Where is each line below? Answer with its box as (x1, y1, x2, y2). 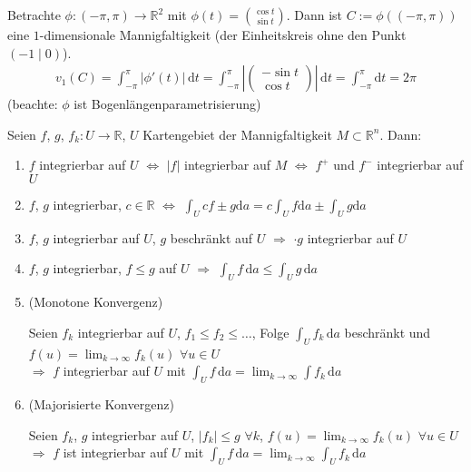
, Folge (251, 322, 289, 341)
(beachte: (7, 94, 58, 113)
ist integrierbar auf (63, 443, 168, 462)
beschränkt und (344, 322, 431, 341)
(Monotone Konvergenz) (28, 292, 163, 311)
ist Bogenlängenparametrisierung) (74, 94, 261, 113)
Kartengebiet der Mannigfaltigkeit (142, 124, 332, 143)
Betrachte (7, 5, 61, 24)
